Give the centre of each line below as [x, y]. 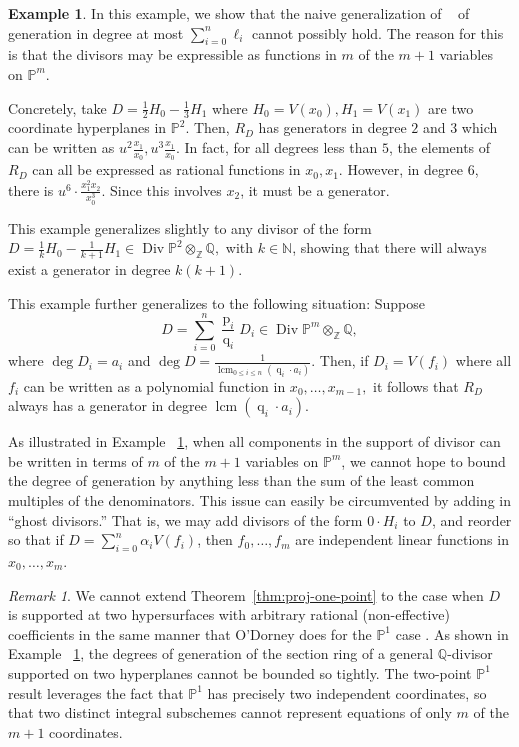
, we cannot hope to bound [423, 460]
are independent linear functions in [402, 539]
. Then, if [340, 360]
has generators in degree [332, 127]
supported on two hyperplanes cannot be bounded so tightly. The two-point [240, 672]
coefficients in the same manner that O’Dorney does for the [190, 633]
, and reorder [471, 519]
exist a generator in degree [89, 269]
